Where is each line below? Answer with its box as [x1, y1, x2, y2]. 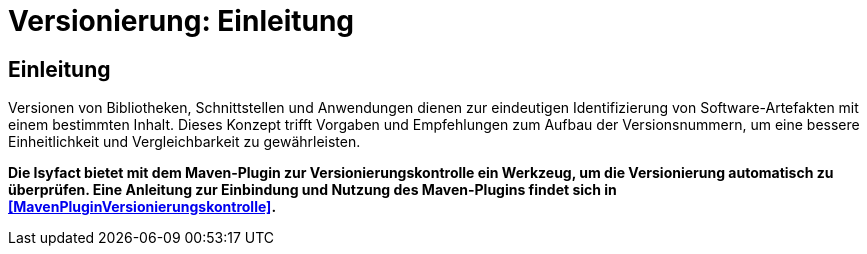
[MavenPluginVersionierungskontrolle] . [8, 198, 277, 216]
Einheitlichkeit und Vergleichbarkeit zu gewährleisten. [8, 133, 361, 151]
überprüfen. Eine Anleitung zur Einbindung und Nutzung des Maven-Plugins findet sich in [8, 181, 617, 199]
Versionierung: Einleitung [8, 4, 355, 38]
